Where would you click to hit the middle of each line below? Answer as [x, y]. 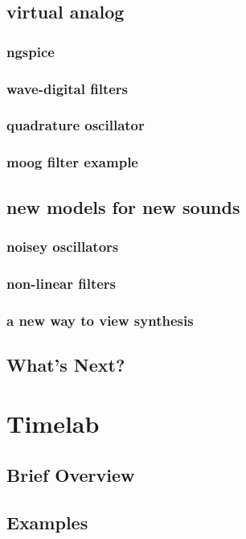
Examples [47, 522]
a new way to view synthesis [100, 320]
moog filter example [72, 162]
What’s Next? [66, 364]
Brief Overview [71, 475]
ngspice [31, 51]
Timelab [53, 424]
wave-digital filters [68, 88]
